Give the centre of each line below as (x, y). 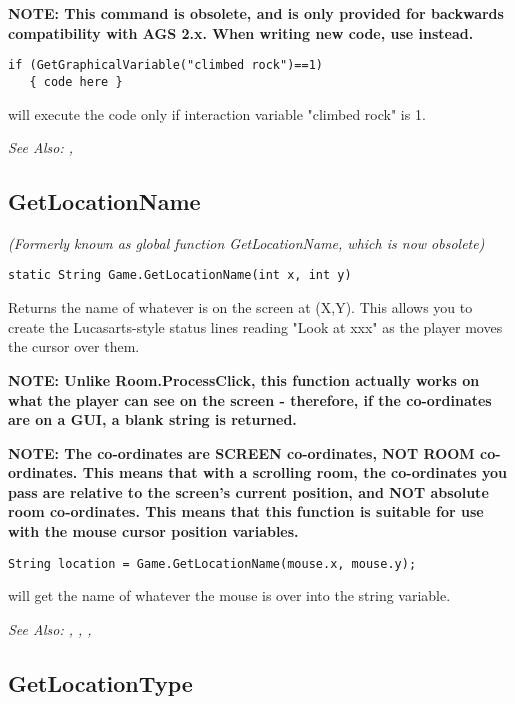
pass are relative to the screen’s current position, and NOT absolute (248, 491)
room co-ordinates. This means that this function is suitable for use (246, 511)
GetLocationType (100, 682)
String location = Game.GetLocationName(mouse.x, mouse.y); (212, 563)
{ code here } (76, 81)
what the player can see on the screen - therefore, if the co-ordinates (250, 399)
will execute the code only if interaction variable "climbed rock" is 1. (217, 113)
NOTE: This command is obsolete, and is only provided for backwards (256, 13)
